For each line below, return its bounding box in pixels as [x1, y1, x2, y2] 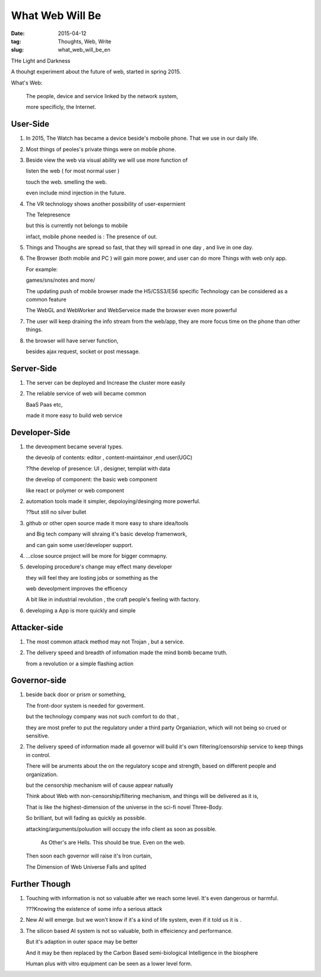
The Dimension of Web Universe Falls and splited [26, 863, 147, 871]
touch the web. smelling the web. [26, 178, 107, 186]
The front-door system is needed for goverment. [26, 702, 145, 709]
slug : [11, 46, 24, 54]
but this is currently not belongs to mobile [26, 222, 128, 229]
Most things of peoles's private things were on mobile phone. [26, 146, 177, 153]
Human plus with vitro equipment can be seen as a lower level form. [26, 960, 193, 967]
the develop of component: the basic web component [26, 476, 158, 483]
